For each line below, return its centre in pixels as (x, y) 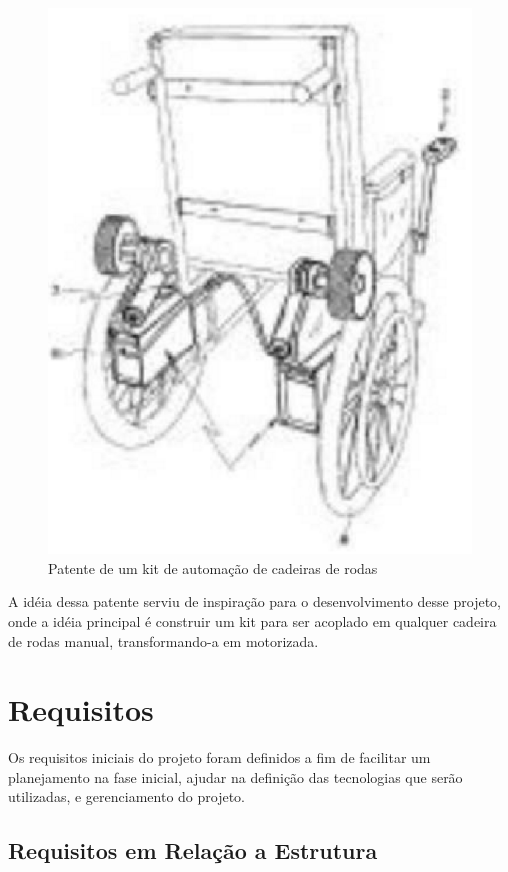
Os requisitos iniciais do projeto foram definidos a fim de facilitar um (219, 757)
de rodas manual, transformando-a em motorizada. (163, 640)
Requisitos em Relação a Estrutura (193, 850)
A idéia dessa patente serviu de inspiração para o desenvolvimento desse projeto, (254, 601)
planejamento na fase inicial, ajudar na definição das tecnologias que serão (235, 776)
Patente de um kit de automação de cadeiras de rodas (213, 567)
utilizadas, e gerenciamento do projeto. (126, 796)
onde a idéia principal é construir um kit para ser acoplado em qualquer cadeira (252, 620)
